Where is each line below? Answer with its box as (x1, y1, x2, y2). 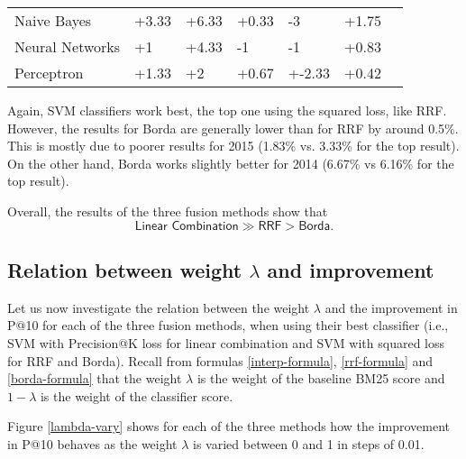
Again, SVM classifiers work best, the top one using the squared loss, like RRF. (7, 101, 447, 119)
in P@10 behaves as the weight (7, 434, 178, 453)
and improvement (267, 255, 434, 283)
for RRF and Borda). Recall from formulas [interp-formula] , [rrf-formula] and (7, 351, 434, 370)
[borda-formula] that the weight (7, 369, 182, 388)
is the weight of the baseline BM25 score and (196, 369, 445, 388)
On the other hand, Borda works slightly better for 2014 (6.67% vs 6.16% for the (7, 153, 454, 172)
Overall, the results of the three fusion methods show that (7, 201, 328, 220)
